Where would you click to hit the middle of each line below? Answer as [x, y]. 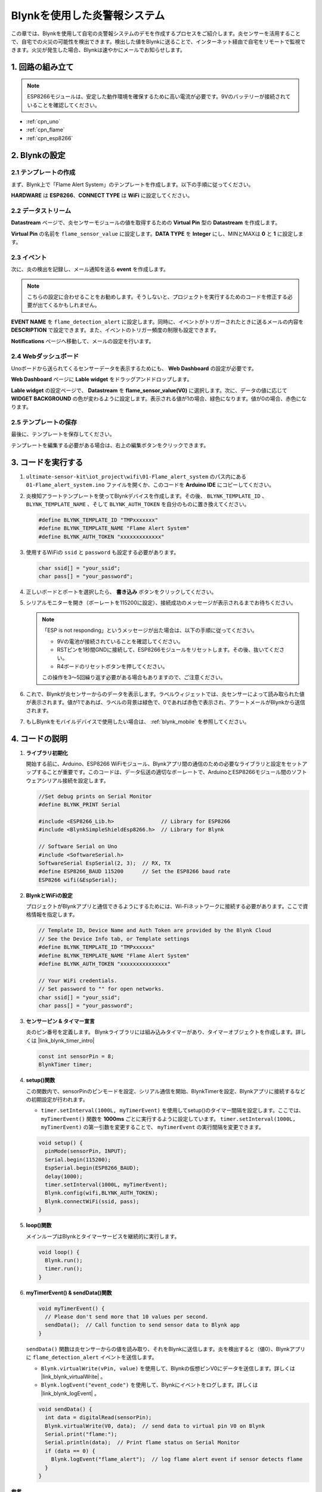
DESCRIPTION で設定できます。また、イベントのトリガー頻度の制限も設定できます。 [115, 330]
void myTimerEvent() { [72, 1308]
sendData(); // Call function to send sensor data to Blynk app [143, 1325]
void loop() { [59, 1252]
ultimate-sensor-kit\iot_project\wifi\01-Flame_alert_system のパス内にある [136, 476]
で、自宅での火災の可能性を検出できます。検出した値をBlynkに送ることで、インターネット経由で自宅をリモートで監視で [158, 41]
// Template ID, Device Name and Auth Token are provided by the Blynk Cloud [155, 930]
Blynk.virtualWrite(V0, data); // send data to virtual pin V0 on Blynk [155, 1426]
